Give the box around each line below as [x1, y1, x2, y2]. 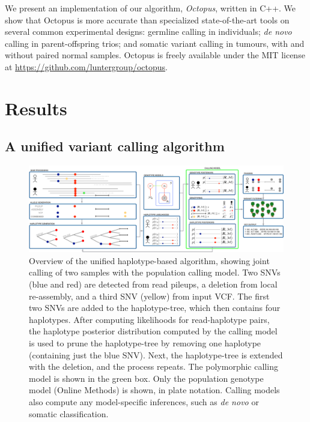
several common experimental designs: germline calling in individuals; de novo [5, 25, 292, 38]
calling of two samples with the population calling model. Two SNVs [29, 266, 281, 279]
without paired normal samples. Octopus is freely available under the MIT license [5, 49, 305, 61]
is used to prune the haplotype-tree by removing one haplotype [29, 336, 261, 349]
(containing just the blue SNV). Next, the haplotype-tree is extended [29, 348, 283, 361]
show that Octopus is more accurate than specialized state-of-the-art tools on [5, 13, 290, 26]
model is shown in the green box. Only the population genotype [29, 372, 264, 384]
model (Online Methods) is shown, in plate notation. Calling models [29, 384, 280, 396]
